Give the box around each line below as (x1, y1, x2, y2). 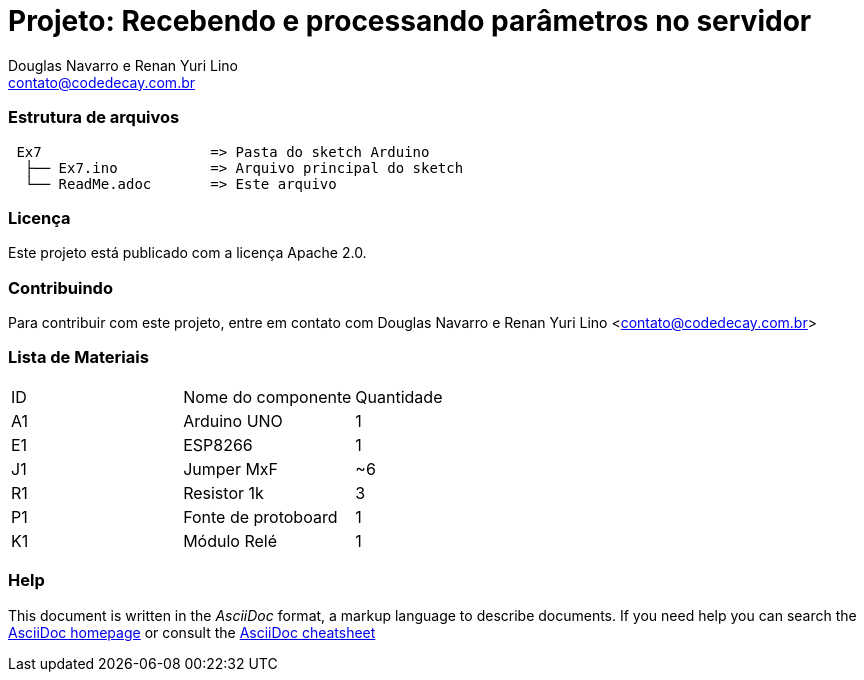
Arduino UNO (183, 410, 283, 431)
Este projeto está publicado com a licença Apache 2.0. (8, 244, 367, 262)
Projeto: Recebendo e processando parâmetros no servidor (8, 4, 812, 38)
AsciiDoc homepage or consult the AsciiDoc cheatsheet (8, 623, 376, 641)
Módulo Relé (183, 530, 278, 551)
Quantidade (355, 386, 443, 407)
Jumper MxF (183, 458, 279, 479)
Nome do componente (183, 386, 352, 407)
